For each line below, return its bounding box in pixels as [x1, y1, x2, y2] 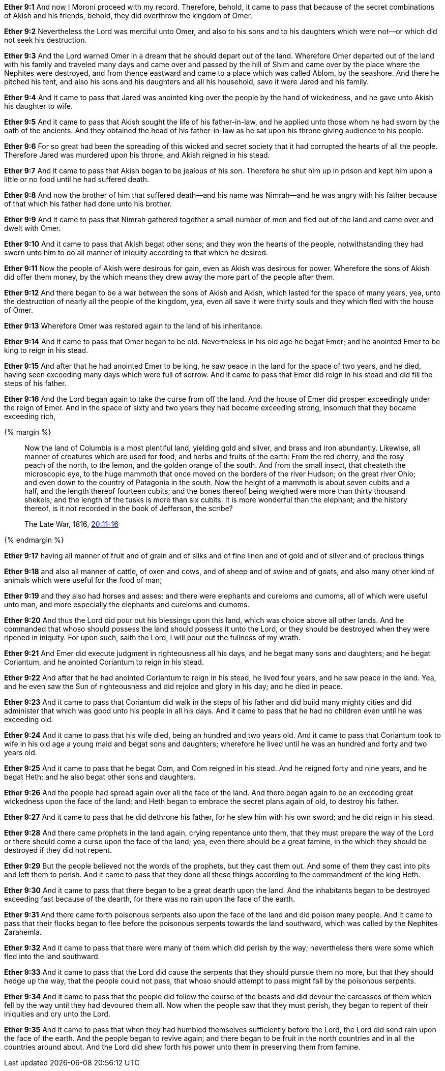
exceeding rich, [4, 412, 56, 421]
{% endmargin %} [4, 535, 64, 544]
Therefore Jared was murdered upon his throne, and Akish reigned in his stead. [4, 151, 270, 159]
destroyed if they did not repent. [4, 846, 112, 854]
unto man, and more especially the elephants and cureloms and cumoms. [4, 600, 250, 609]
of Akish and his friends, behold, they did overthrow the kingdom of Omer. [4, 11, 253, 20]
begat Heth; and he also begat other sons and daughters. [4, 772, 196, 781]
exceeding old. [4, 715, 53, 724]
